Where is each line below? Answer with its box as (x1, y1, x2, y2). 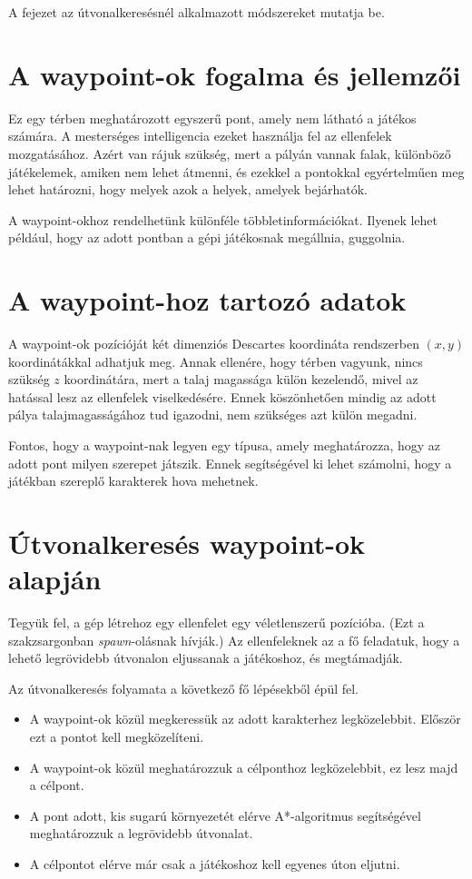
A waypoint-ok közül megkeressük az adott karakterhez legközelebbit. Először (29, 709, 461, 728)
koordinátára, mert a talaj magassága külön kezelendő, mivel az (64, 370, 418, 389)
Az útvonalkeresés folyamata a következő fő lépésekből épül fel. (8, 678, 359, 697)
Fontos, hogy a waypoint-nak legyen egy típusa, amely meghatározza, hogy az (8, 435, 440, 454)
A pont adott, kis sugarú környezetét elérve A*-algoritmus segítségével (29, 805, 421, 825)
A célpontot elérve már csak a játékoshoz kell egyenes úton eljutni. (29, 854, 400, 873)
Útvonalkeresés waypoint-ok (8, 524, 366, 561)
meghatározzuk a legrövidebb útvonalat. (29, 824, 253, 843)
